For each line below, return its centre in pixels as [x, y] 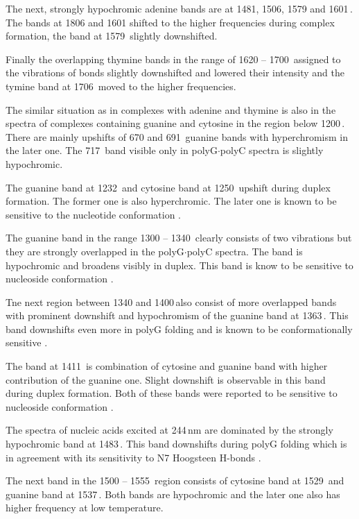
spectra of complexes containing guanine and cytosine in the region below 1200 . [175, 123]
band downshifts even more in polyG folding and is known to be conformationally [179, 329]
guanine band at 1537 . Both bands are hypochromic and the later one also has [173, 494]
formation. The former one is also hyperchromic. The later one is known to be [171, 201]
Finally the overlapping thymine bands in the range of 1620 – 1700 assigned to [173, 59]
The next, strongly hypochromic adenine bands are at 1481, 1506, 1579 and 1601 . [179, 8]
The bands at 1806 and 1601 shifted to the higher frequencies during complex [170, 22]
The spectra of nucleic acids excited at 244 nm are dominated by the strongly [169, 430]
